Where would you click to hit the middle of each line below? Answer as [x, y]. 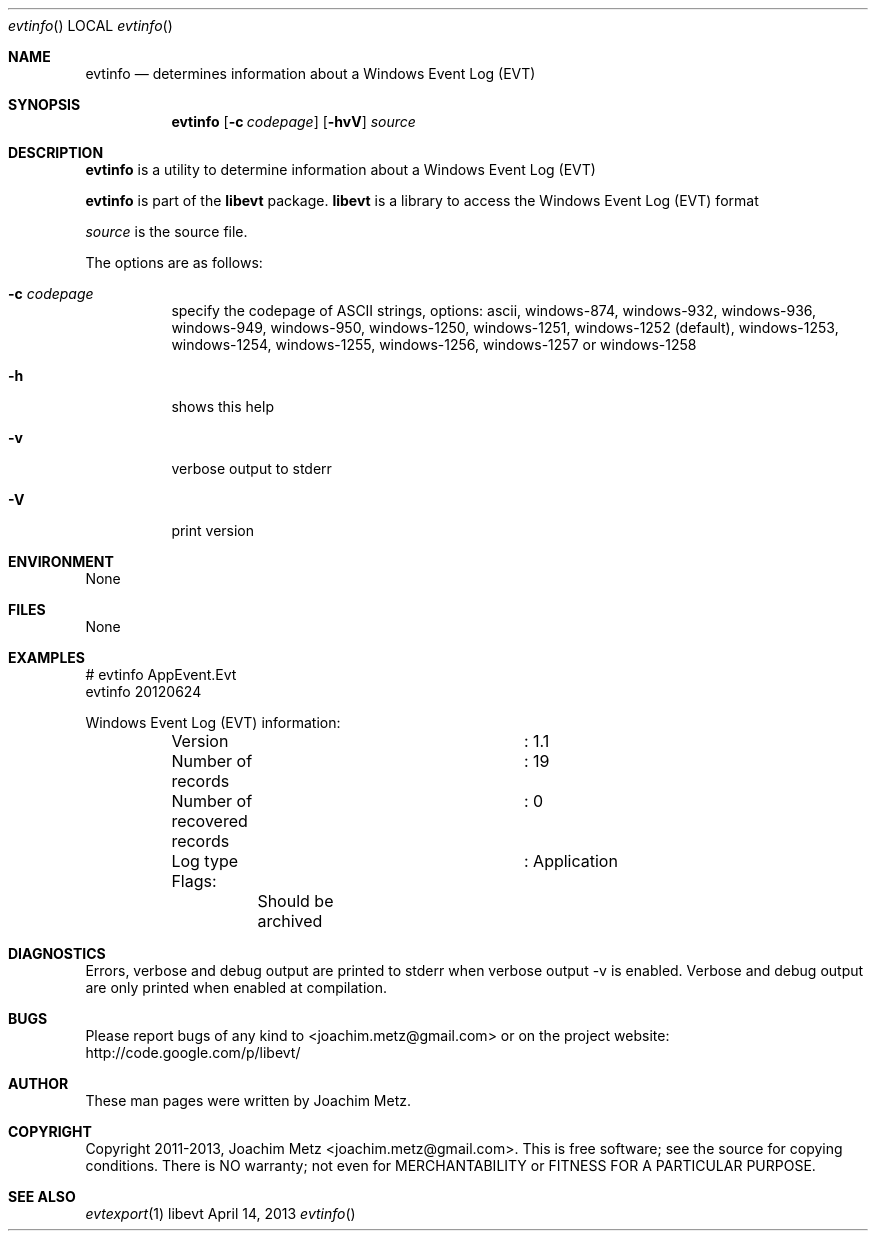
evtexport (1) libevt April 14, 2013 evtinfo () [220, 1213]
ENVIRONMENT [61, 561]
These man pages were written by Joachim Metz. [248, 1100]
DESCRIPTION [56, 152]
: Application [570, 861]
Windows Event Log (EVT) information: [213, 722]
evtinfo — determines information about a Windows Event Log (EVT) [310, 73]
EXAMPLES [46, 657]
